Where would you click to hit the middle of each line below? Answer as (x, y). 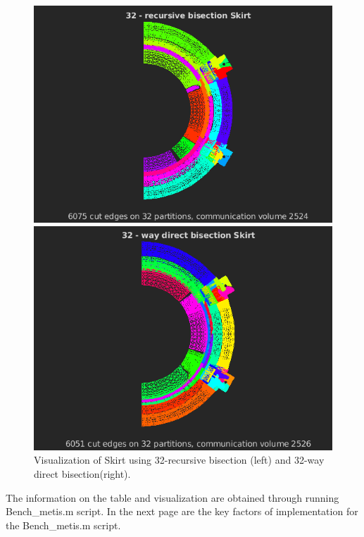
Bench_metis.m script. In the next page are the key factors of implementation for (182, 511)
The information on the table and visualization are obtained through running (172, 497)
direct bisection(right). (82, 474)
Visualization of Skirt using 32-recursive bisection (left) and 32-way (179, 460)
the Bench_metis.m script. (63, 525)
